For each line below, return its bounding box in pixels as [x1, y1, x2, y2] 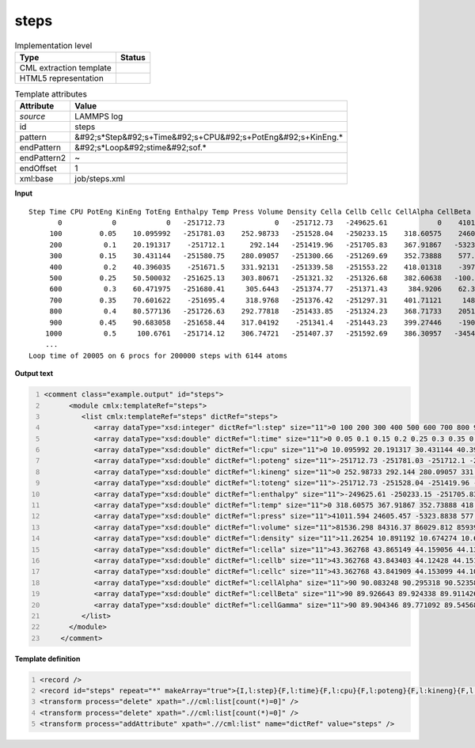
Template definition [14, 654, 81, 663]
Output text [14, 369, 54, 378]
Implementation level [14, 40, 93, 51]
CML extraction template [19, 62, 112, 73]
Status [120, 51, 146, 63]
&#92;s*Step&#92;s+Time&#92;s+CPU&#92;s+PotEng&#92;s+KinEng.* [74, 131, 344, 142]
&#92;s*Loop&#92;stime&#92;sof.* [74, 142, 207, 154]
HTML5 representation [19, 72, 104, 83]
